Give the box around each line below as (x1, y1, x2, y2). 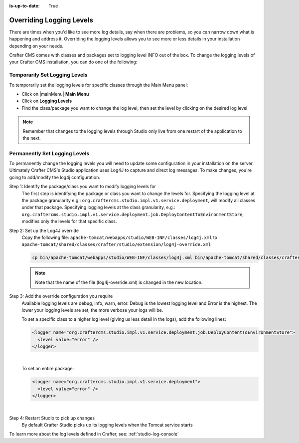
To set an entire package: (21, 366, 74, 372)
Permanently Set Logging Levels (9, 150, 90, 157)
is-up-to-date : (9, 3, 40, 8)
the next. (22, 135, 41, 141)
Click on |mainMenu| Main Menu (21, 91, 89, 97)
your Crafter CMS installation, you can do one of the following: (9, 59, 138, 65)
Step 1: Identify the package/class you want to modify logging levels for (9, 184, 156, 190)
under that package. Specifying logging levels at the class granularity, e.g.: (21, 205, 175, 211)
